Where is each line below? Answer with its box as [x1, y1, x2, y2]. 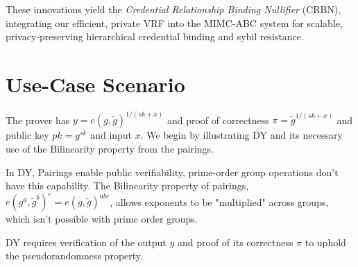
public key [6, 128, 49, 142]
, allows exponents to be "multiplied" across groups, [110, 194, 329, 209]
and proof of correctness [167, 112, 269, 127]
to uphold [305, 234, 346, 249]
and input [90, 128, 133, 142]
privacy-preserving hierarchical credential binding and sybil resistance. [6, 29, 304, 44]
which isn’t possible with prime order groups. [6, 212, 198, 226]
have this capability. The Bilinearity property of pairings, [6, 178, 249, 193]
